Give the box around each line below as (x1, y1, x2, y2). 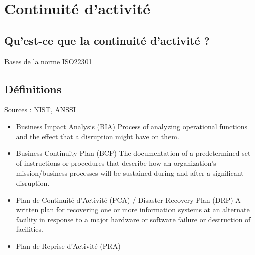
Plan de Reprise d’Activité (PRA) (16, 240, 121, 251)
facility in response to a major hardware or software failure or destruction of (16, 214, 251, 224)
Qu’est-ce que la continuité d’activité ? (4, 32, 210, 48)
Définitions (4, 80, 62, 96)
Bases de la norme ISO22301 (4, 56, 92, 66)
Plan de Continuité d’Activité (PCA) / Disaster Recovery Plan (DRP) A (16, 194, 241, 205)
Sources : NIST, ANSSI (4, 104, 76, 115)
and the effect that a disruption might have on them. (16, 131, 179, 141)
